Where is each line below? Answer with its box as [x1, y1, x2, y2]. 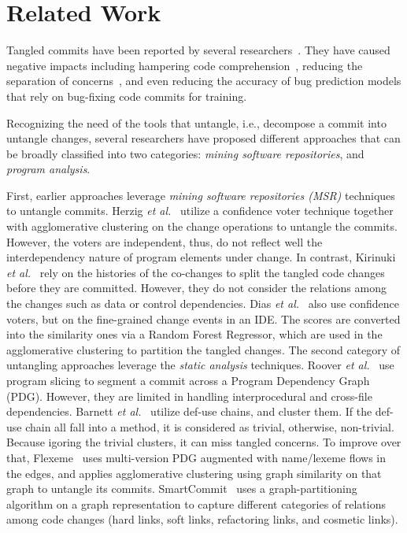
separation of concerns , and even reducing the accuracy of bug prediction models [6, 72, 401, 89]
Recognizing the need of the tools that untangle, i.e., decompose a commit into [6, 114, 387, 131]
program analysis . [6, 161, 91, 177]
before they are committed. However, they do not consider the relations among [6, 279, 387, 296]
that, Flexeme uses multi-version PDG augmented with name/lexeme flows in [6, 449, 387, 465]
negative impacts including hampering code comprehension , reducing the [6, 57, 363, 73]
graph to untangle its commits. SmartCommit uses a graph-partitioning [6, 480, 357, 497]
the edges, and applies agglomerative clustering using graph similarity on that [6, 465, 382, 481]
